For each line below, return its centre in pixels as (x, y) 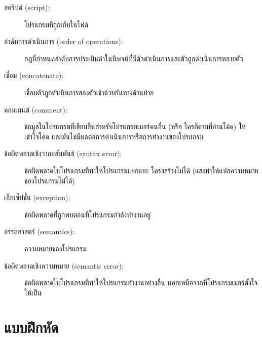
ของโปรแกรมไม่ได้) (50, 180)
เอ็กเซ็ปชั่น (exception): (37, 197)
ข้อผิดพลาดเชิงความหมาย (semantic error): (64, 265)
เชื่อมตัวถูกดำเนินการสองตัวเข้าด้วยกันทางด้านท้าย (89, 92)
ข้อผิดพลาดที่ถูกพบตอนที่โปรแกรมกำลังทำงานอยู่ (88, 214)
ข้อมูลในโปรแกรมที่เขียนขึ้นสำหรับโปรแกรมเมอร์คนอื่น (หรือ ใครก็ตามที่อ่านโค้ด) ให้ (135, 126)
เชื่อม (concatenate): (34, 75)
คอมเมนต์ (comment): (36, 109)
